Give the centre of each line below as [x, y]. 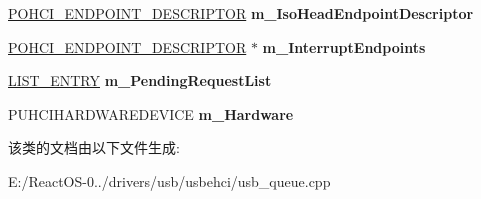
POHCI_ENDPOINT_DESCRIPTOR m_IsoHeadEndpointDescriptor [241, 13]
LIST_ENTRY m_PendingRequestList [140, 80]
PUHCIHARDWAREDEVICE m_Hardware [151, 113]
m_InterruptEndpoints [344, 46]
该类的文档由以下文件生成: [94, 147]
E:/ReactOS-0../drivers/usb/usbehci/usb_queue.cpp [169, 180]
